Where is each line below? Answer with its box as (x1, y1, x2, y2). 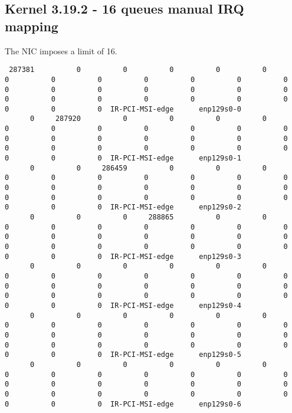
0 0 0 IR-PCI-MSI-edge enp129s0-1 (5, 154, 241, 163)
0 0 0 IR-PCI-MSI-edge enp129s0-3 (5, 252, 241, 261)
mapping (5, 17, 58, 35)
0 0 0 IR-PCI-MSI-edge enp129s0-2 (5, 203, 241, 212)
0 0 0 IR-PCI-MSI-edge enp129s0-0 (5, 104, 241, 113)
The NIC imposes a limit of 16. (5, 44, 117, 57)
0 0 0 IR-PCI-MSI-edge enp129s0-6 (5, 399, 241, 408)
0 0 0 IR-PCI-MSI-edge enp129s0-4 (5, 301, 241, 310)
